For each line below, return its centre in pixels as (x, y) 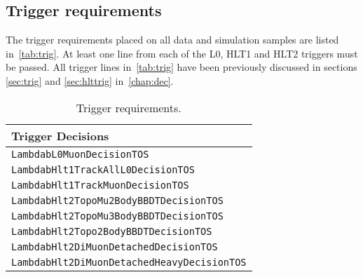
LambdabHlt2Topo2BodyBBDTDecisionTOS (112, 231)
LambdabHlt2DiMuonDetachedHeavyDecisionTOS (129, 262)
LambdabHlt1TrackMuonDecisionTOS (100, 185)
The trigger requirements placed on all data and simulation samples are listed (172, 40)
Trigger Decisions (60, 135)
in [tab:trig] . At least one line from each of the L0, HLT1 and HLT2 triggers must (182, 53)
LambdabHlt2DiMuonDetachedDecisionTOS (115, 246)
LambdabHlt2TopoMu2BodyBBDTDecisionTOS (117, 200)
